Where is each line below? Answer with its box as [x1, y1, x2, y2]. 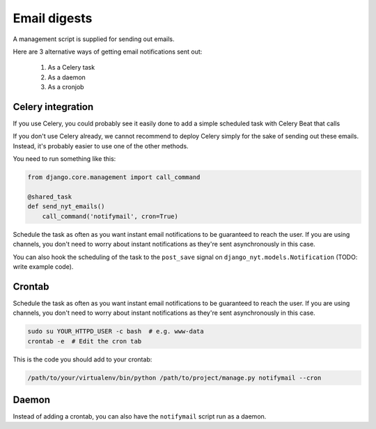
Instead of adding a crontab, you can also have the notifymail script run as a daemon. [13, 412, 267, 421]
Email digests [13, 10, 93, 26]
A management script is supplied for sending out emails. [13, 35, 175, 43]
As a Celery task [47, 63, 95, 72]
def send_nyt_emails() [27, 203, 105, 210]
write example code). [13, 262, 74, 271]
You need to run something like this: [13, 155, 116, 163]
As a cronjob [47, 83, 84, 91]
